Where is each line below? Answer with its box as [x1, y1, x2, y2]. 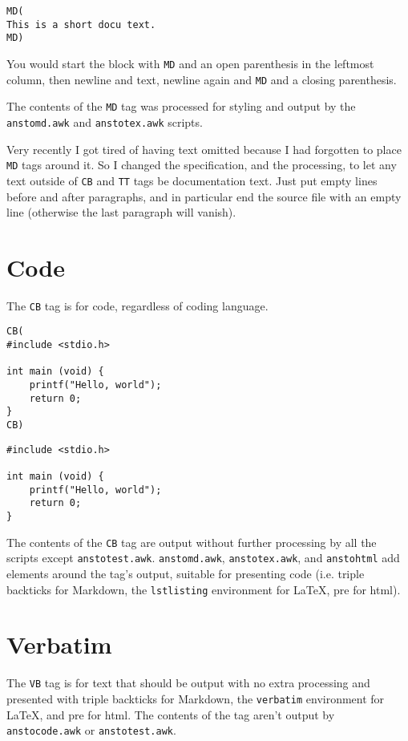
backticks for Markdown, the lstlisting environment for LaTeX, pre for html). [6, 581, 401, 597]
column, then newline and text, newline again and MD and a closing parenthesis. [6, 71, 397, 87]
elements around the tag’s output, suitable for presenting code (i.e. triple [6, 565, 365, 581]
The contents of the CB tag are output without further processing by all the [6, 533, 377, 550]
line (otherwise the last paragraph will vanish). [6, 204, 236, 221]
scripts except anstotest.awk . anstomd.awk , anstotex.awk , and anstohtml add [6, 549, 400, 566]
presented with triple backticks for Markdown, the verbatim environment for [6, 690, 385, 707]
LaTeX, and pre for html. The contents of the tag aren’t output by [6, 706, 335, 723]
